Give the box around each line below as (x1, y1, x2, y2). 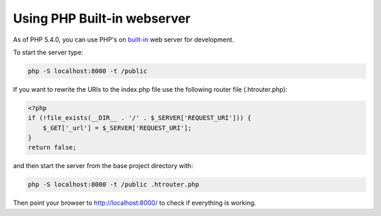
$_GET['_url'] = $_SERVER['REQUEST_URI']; (42, 124, 192, 132)
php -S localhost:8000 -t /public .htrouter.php (28, 181, 200, 188)
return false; (28, 143, 77, 152)
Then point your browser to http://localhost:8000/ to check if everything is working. (13, 198, 257, 208)
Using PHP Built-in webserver (13, 11, 190, 26)
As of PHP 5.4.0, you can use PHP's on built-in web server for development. (13, 35, 234, 44)
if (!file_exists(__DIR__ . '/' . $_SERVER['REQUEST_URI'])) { (28, 114, 252, 122)
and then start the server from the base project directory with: (13, 162, 193, 170)
